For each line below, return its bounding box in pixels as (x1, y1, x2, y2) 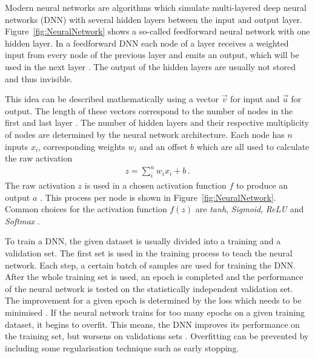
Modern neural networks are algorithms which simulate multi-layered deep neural (5, 1, 307, 13)
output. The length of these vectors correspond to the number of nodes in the (5, 104, 293, 117)
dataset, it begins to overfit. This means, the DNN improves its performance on (5, 317, 300, 330)
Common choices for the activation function (5, 203, 167, 215)
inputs (5, 140, 28, 152)
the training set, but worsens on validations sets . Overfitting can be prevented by (5, 330, 309, 342)
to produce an (236, 179, 288, 192)
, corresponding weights (38, 140, 125, 152)
